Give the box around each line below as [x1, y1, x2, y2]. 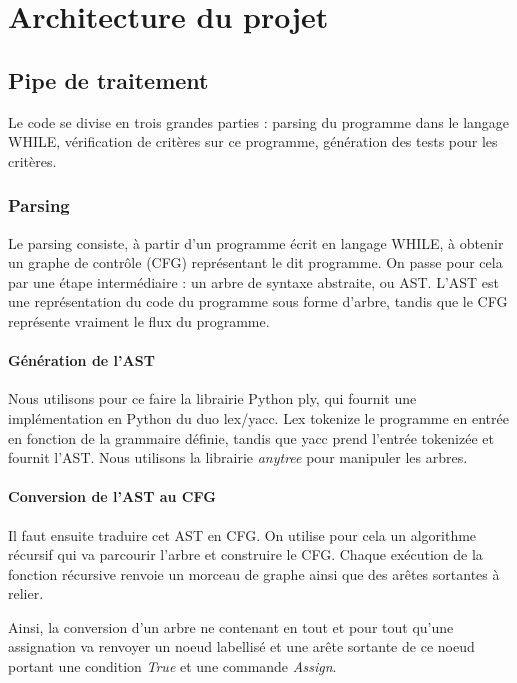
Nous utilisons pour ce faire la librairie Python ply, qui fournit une [8, 388, 417, 409]
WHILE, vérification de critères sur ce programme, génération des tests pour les [8, 131, 498, 152]
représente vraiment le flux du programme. [8, 310, 270, 331]
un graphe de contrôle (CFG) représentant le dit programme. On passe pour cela [8, 252, 503, 273]
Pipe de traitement [8, 64, 209, 95]
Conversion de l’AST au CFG [8, 486, 216, 507]
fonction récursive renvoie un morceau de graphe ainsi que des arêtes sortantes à [8, 563, 500, 584]
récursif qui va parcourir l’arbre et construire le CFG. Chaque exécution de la [8, 544, 483, 565]
